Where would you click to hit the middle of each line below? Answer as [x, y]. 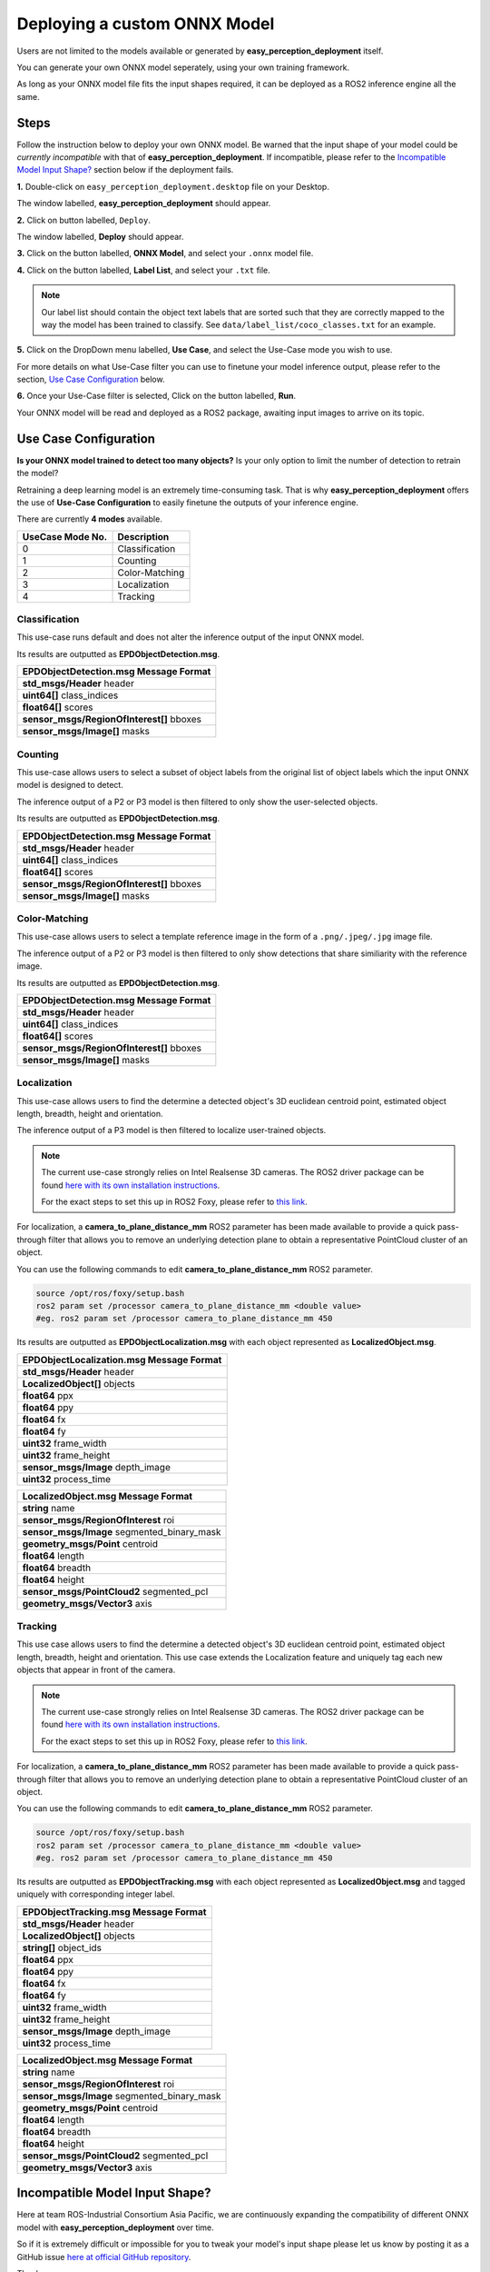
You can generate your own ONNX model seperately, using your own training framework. [183, 67]
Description [143, 536]
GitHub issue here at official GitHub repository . [104, 2257]
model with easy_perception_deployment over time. [116, 2227]
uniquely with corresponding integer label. [96, 1894]
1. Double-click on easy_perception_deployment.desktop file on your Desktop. [173, 186]
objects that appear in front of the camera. [96, 1670]
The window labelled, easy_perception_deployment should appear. [144, 204]
